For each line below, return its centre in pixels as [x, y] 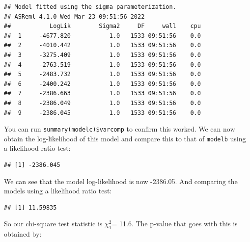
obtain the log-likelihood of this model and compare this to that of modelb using [125, 138]
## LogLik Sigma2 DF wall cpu [102, 26]
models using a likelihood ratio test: [58, 191]
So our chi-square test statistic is [53, 224]
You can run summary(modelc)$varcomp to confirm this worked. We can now [120, 129]
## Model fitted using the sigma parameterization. [90, 7]
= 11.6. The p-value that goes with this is [175, 224]
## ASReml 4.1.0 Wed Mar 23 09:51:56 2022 [74, 16]
